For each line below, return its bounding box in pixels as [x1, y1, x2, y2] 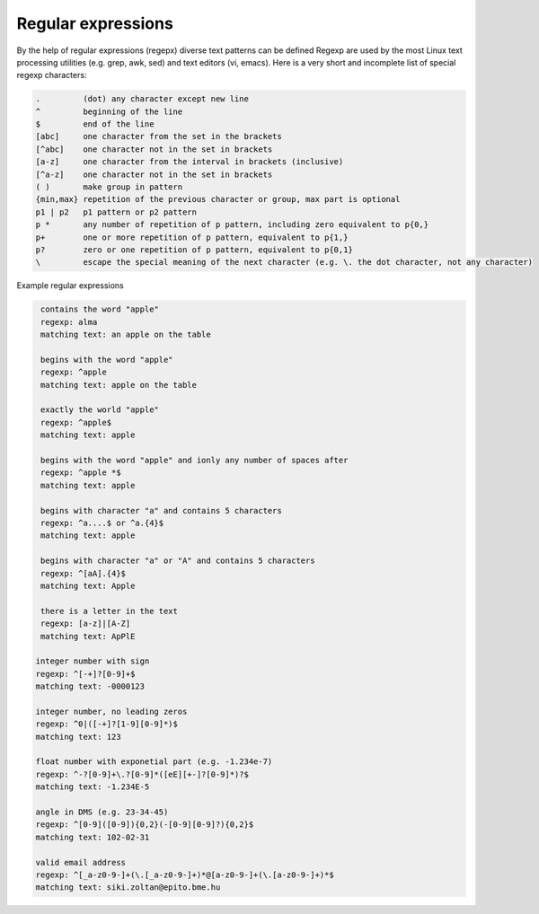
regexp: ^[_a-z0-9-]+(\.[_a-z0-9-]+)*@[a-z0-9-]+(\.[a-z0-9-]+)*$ [35, 869, 334, 880]
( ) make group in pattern [35, 182, 183, 192]
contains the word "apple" [40, 304, 159, 314]
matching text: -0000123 [35, 681, 146, 691]
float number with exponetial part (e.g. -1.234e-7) [35, 757, 273, 767]
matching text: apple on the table [40, 380, 198, 390]
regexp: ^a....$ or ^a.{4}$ [40, 518, 164, 528]
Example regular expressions [16, 280, 125, 291]
